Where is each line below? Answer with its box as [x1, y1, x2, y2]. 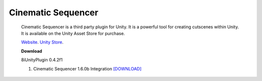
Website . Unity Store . [21, 39, 64, 45]
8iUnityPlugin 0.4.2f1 [21, 57, 63, 63]
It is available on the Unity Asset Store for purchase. [21, 30, 125, 36]
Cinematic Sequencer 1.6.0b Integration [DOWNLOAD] [33, 66, 142, 71]
